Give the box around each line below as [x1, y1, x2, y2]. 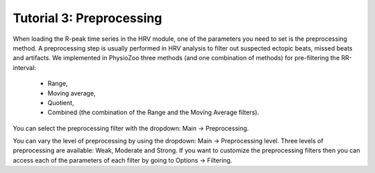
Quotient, [47, 98, 74, 107]
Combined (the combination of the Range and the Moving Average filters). [47, 108, 260, 117]
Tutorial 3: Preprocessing [12, 10, 162, 26]
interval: [12, 63, 36, 72]
